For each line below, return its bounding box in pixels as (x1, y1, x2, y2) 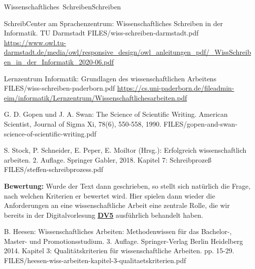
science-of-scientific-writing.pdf (4, 128, 96, 138)
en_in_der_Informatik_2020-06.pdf (4, 56, 114, 67)
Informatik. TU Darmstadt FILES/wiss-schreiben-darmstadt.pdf (4, 28, 199, 38)
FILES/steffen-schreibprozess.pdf (4, 164, 103, 174)
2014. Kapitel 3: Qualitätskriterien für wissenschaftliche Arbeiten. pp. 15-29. (4, 245, 234, 256)
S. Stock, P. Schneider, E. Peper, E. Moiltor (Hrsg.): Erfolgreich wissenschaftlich (4, 145, 247, 155)
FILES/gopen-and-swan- (163, 118, 238, 129)
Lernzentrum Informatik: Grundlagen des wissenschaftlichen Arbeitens (4, 73, 217, 83)
